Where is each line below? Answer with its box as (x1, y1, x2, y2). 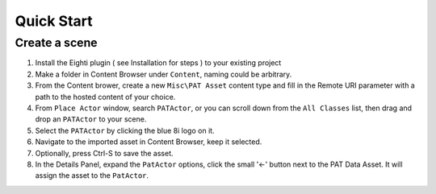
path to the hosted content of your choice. (35, 92, 176, 101)
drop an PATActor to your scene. (35, 114, 147, 124)
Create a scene (15, 35, 98, 50)
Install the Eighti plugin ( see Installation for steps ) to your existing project (35, 58, 282, 68)
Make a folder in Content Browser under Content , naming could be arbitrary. (35, 69, 292, 79)
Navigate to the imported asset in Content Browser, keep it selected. (35, 137, 262, 147)
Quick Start (15, 12, 93, 30)
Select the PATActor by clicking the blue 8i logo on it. (35, 126, 215, 135)
